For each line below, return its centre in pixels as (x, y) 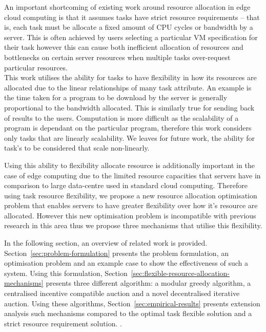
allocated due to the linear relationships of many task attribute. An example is (128, 87)
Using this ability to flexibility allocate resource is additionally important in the (129, 165)
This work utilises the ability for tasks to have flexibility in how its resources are (130, 77)
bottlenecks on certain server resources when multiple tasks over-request (117, 57)
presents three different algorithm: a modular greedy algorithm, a (148, 283)
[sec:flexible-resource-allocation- (180, 273)
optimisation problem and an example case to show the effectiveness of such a (126, 263)
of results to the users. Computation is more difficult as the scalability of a (121, 117)
